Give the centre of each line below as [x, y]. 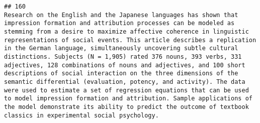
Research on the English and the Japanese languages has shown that [121, 15]
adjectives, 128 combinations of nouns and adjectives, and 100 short [125, 65]
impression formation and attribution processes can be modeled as [119, 23]
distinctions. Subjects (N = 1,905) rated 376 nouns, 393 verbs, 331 [123, 56]
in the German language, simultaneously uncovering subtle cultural [121, 48]
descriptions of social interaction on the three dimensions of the [121, 74]
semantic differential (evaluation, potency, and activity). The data [125, 82]
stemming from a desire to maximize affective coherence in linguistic [126, 31]
